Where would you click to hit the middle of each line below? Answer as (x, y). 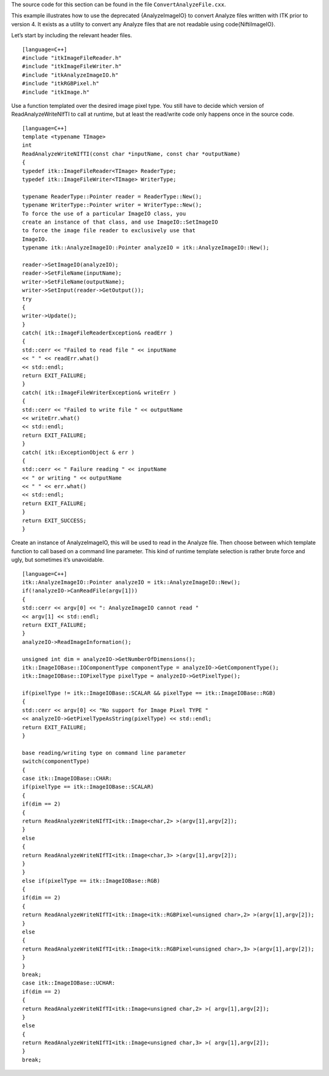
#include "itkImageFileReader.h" (72, 58)
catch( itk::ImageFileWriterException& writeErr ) (99, 392)
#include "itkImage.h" (56, 92)
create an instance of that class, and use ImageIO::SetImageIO (120, 222)
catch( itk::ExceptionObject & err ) (79, 452)
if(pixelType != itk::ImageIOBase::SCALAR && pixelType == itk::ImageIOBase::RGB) (149, 693)
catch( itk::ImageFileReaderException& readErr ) (98, 333)
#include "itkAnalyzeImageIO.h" (70, 75)
